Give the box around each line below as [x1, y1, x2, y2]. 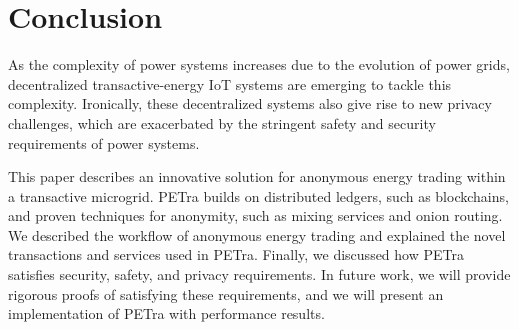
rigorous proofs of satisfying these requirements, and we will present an [8, 283, 444, 304]
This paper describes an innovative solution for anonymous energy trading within [8, 166, 506, 187]
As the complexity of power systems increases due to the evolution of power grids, [8, 54, 510, 75]
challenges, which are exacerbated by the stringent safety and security [8, 112, 436, 133]
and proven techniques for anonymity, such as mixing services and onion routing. [8, 205, 503, 226]
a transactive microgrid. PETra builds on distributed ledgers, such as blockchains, [8, 185, 509, 206]
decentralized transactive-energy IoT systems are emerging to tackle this [8, 73, 452, 94]
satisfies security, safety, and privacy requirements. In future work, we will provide [8, 264, 511, 285]
